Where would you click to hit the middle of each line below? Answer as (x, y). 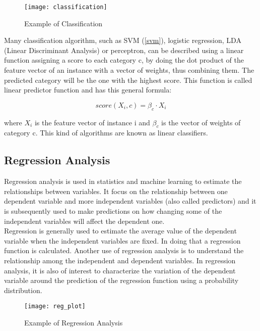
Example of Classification (63, 23)
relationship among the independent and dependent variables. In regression (120, 260)
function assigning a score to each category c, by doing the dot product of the (124, 60)
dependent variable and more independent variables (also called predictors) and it (130, 201)
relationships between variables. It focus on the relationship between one (116, 191)
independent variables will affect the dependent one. (84, 221)
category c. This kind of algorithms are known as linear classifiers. (106, 133)
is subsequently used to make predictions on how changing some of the (113, 210)
